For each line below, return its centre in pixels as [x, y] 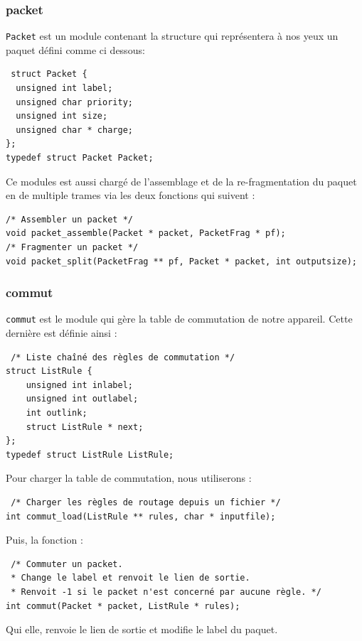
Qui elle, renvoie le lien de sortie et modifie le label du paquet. [142, 629]
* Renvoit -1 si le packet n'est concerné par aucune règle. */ [166, 592]
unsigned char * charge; [74, 130]
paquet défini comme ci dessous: [75, 49]
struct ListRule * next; [85, 427]
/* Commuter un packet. [67, 564]
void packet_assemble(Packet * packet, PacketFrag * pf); [146, 233]
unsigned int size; [62, 116]
